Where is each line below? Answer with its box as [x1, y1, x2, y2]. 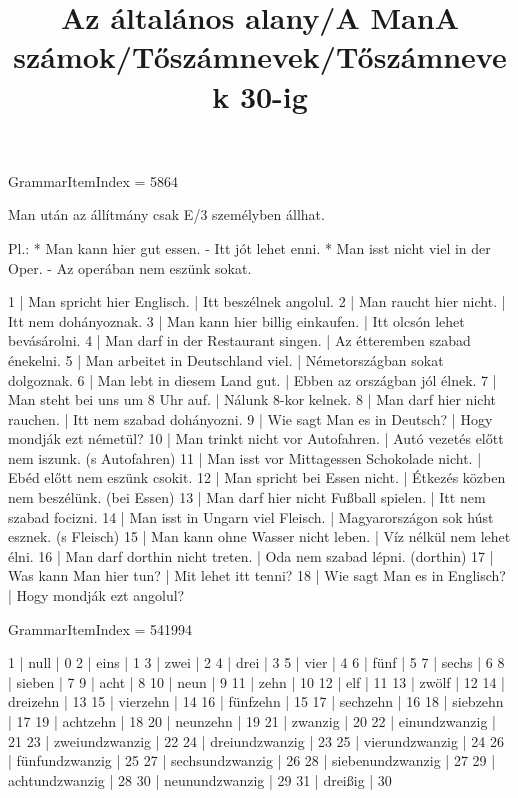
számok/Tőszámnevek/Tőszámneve [13, 36, 507, 77]
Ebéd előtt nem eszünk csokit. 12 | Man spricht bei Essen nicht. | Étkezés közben [8, 467, 506, 488]
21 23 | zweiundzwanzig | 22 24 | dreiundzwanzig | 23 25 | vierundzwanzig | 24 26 [8, 730, 504, 751]
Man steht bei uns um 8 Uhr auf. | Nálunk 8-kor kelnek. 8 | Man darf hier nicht [8, 389, 497, 410]
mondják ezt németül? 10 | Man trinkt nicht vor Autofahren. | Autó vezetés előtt [8, 428, 504, 449]
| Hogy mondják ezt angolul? [8, 585, 185, 606]
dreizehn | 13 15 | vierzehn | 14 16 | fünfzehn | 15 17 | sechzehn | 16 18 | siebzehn [8, 691, 504, 712]
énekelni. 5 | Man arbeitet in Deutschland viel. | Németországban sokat [8, 349, 444, 370]
